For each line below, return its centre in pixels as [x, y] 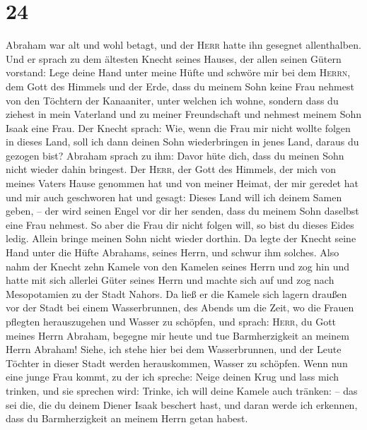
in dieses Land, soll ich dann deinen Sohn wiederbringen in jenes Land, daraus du [182, 142]
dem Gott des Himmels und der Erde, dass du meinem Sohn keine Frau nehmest [180, 86]
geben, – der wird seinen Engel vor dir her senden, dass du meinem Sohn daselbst [182, 211]
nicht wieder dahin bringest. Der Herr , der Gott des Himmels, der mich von [171, 169]
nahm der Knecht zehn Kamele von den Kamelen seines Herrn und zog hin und [177, 266]
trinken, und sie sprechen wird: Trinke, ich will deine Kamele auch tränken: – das [182, 390]
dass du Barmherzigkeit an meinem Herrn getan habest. [127, 418]
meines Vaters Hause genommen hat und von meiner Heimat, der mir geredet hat [182, 183]
